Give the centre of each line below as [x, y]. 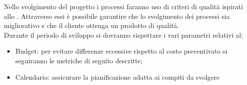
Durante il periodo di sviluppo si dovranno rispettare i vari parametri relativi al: [123, 35]
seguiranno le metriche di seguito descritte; [79, 60]
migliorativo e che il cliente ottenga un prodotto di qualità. [91, 25]
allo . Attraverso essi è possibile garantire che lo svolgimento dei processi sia [117, 16]
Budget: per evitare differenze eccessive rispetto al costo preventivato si [121, 51]
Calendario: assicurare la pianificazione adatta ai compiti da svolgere [117, 77]
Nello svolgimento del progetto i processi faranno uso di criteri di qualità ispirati [123, 6]
